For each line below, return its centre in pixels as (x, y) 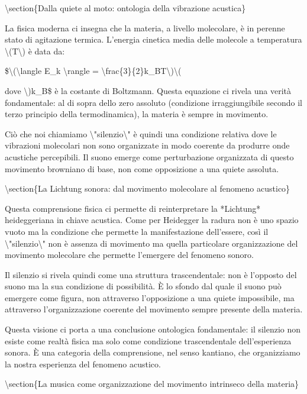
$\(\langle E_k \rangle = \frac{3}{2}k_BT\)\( (93, 71)
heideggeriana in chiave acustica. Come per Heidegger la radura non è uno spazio (152, 220)
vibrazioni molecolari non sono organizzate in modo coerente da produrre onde (147, 145)
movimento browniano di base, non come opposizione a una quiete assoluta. (142, 168)
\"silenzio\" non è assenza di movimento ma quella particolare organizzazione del (151, 243)
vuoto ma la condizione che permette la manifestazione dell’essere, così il (137, 231)
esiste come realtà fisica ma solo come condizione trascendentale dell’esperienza (148, 340)
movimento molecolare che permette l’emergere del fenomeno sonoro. (129, 255)
